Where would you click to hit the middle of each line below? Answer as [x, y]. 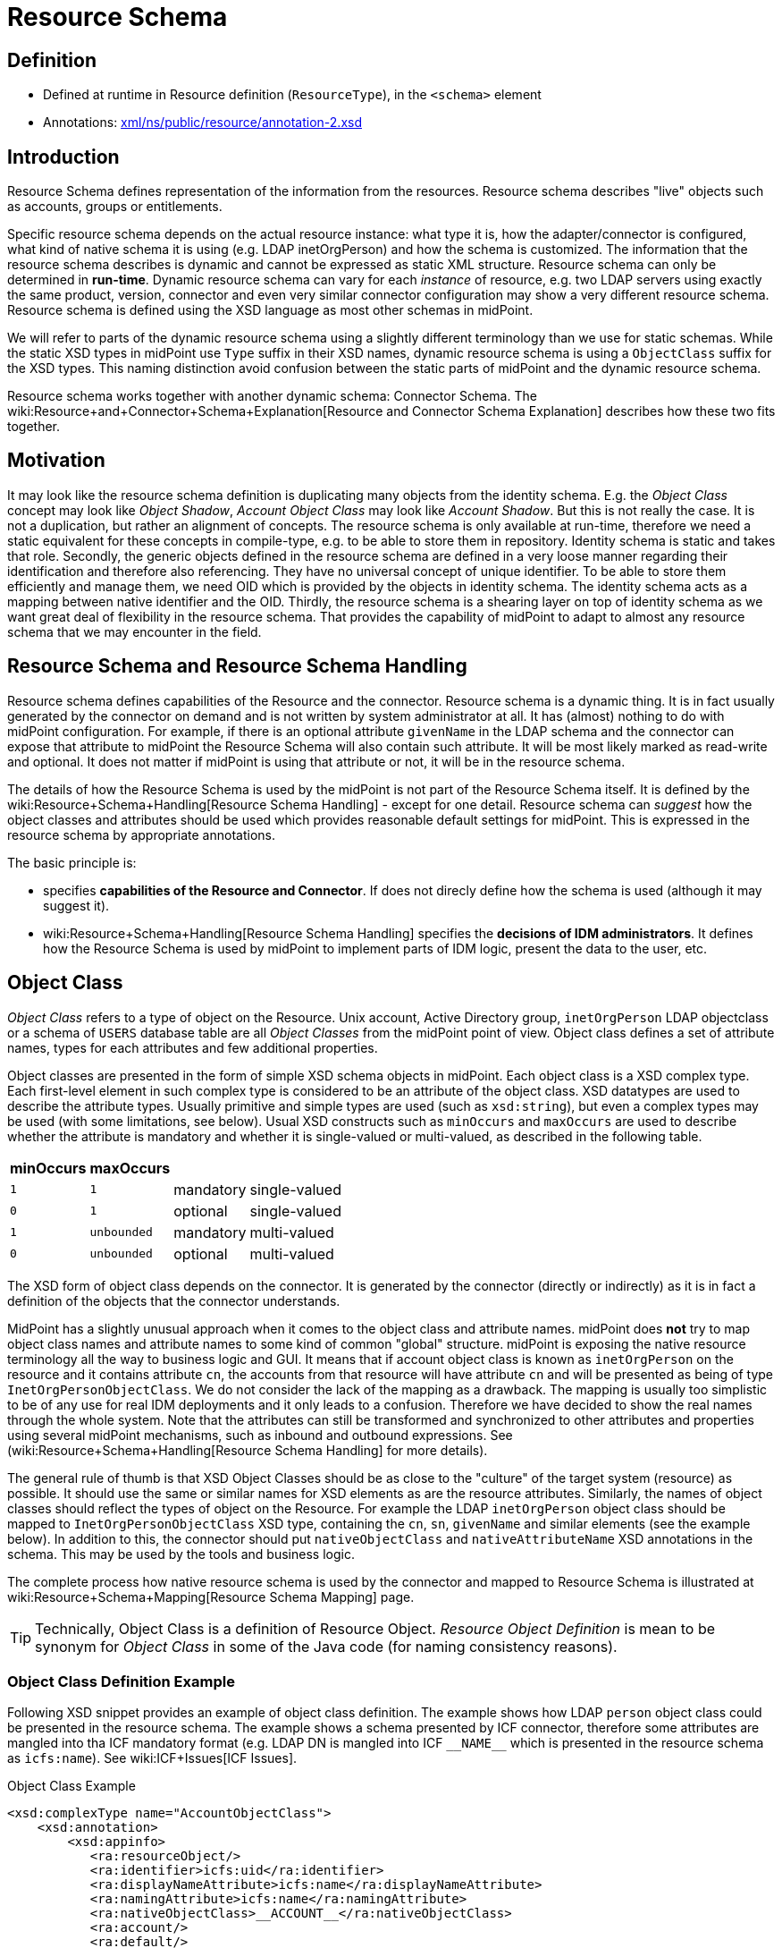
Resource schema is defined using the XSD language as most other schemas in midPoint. [270, 310]
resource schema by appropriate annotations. [141, 834]
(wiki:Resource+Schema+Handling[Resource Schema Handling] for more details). [248, 1450]
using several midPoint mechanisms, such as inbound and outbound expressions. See [260, 1435]
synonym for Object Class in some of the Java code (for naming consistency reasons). [326, 1646]
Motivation [56, 461]
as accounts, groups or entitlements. [115, 207]
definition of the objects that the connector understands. [174, 1300]
